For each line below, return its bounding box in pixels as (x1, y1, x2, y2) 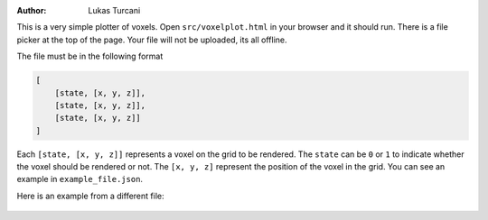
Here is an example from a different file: (16, 190, 164, 201)
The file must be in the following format (16, 50, 164, 62)
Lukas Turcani (88, 5, 141, 15)
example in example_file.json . (16, 174, 144, 185)
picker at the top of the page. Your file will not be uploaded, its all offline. (16, 34, 288, 45)
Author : (16, 5, 47, 15)
